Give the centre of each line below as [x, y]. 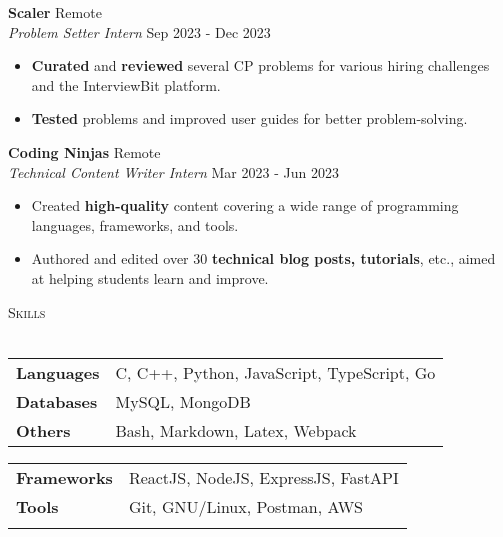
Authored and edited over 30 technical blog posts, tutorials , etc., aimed [263, 258]
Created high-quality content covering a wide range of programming [245, 205]
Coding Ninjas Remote [84, 151]
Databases [57, 401]
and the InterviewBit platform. [126, 84]
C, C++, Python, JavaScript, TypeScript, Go [275, 372]
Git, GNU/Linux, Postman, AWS [246, 506]
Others [43, 430]
